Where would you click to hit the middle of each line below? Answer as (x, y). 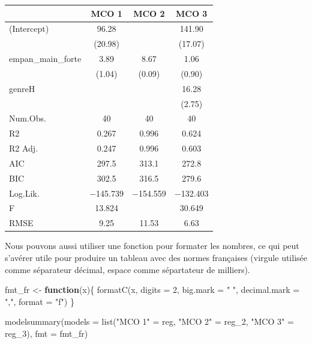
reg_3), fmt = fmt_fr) (46, 333)
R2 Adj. (24, 148)
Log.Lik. (24, 193)
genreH (22, 88)
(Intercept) (29, 29)
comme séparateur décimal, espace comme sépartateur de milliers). (127, 269)
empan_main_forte (45, 59)
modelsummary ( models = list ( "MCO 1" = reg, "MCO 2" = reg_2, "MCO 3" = (149, 321)
